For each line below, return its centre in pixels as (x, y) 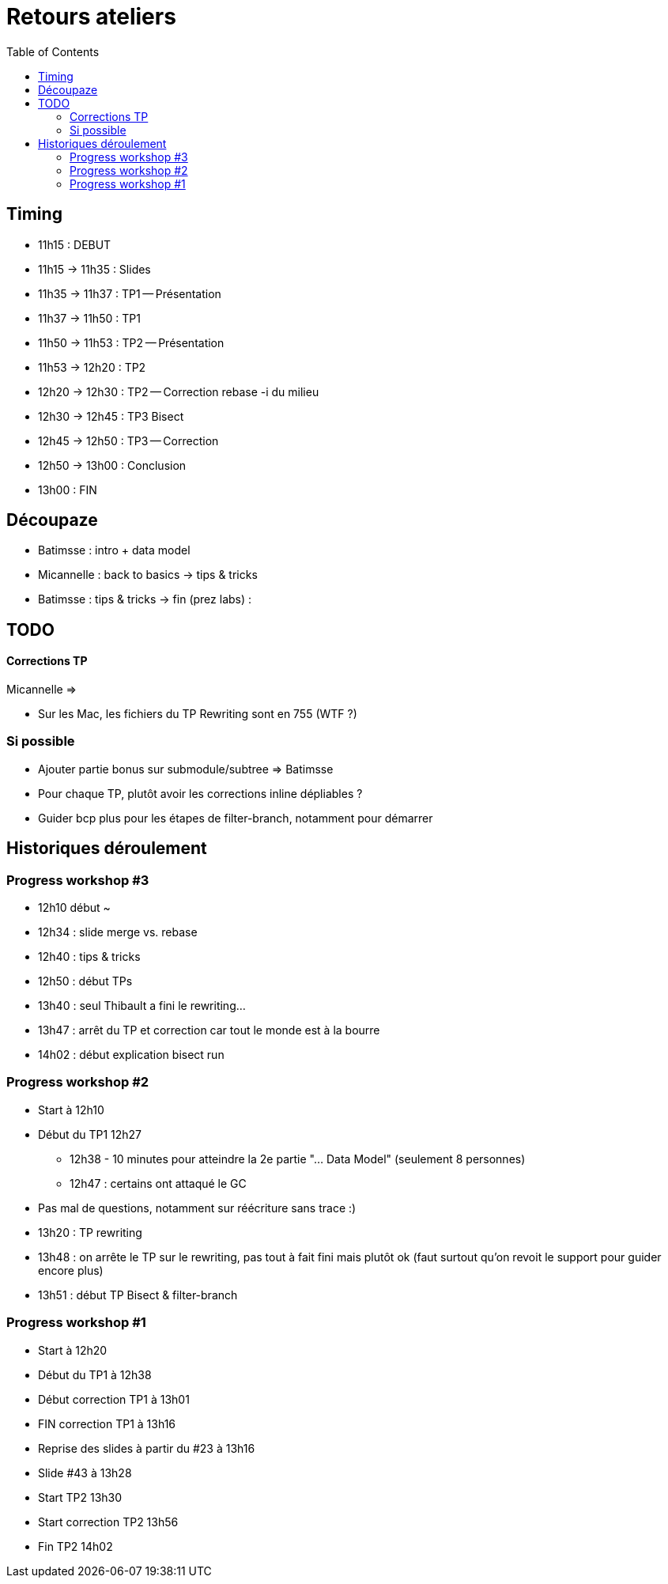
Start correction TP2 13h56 (108, 1522)
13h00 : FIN (68, 490)
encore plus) (71, 1270)
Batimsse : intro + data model (114, 550)
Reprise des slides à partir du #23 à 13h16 (147, 1448)
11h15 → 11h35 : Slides (94, 269)
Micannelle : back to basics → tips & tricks (148, 575)
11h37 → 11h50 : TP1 (89, 318)
